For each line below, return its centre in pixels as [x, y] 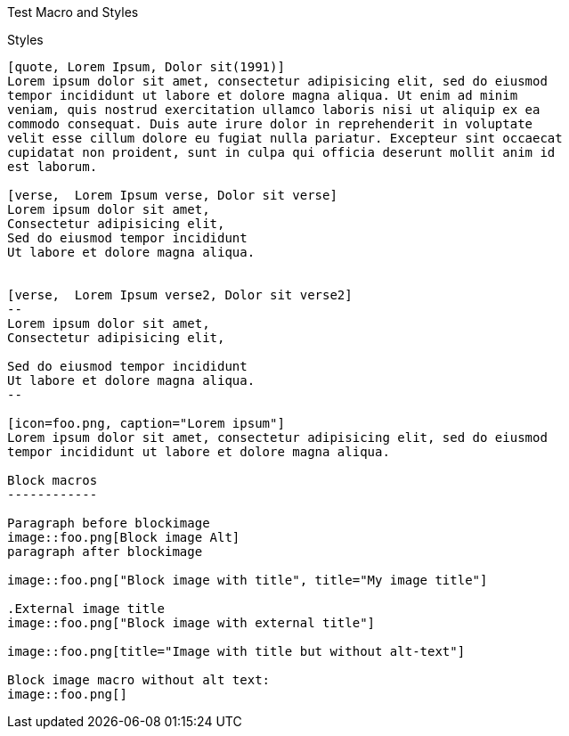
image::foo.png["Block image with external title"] [191, 623]
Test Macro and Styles [73, 12]
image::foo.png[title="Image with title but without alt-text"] [236, 651]
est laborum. [53, 167]
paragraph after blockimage [105, 552]
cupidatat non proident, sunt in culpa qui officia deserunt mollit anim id [281, 152]
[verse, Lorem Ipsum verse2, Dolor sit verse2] [180, 295]
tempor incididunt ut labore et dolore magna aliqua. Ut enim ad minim [263, 95]
